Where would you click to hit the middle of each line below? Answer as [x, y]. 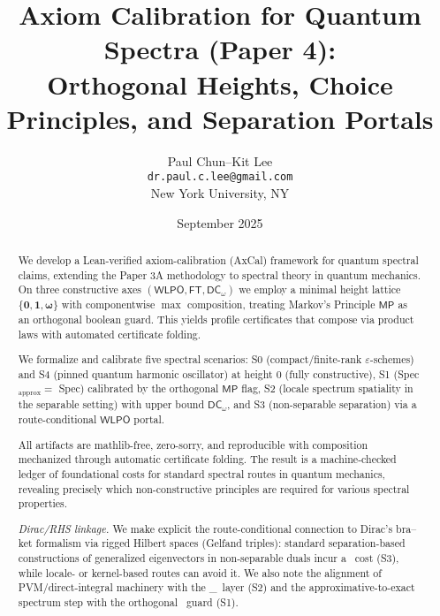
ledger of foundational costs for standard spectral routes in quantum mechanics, [201, 473]
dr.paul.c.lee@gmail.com [220, 177]
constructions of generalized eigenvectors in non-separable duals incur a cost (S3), [209, 558]
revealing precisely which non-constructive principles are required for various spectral [214, 488]
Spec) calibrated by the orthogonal [139, 388]
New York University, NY [220, 192]
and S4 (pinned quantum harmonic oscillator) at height [145, 373]
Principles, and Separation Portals [220, 118]
